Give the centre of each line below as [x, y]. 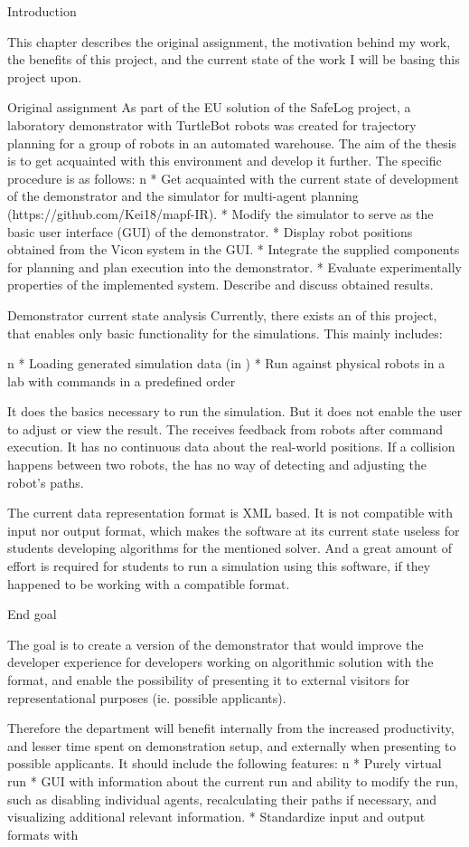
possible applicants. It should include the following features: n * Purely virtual [225, 763]
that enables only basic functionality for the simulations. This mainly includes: [225, 333]
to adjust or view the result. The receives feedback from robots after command [225, 428]
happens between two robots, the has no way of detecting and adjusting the [217, 465]
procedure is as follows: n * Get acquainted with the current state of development [233, 178]
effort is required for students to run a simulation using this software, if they [219, 566]
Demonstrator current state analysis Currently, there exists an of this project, [222, 314]
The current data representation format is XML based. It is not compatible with [230, 513]
